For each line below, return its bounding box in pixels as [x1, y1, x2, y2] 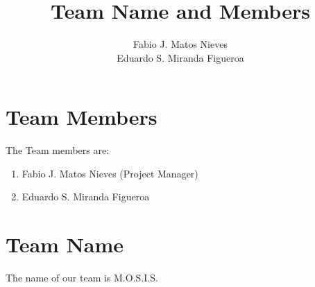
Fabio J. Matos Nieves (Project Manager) [22, 166, 198, 180]
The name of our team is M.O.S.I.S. [6, 270, 158, 285]
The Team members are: [6, 143, 110, 157]
